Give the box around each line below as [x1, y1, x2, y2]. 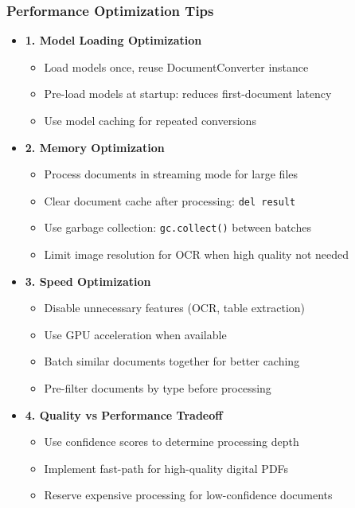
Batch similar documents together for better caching [44, 353, 300, 369]
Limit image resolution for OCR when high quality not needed [44, 246, 349, 263]
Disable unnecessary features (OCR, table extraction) [44, 299, 306, 316]
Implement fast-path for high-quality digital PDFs [44, 459, 289, 476]
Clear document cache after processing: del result [44, 192, 296, 209]
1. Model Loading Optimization [25, 32, 202, 49]
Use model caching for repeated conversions [44, 112, 256, 128]
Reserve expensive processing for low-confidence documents [44, 487, 333, 503]
